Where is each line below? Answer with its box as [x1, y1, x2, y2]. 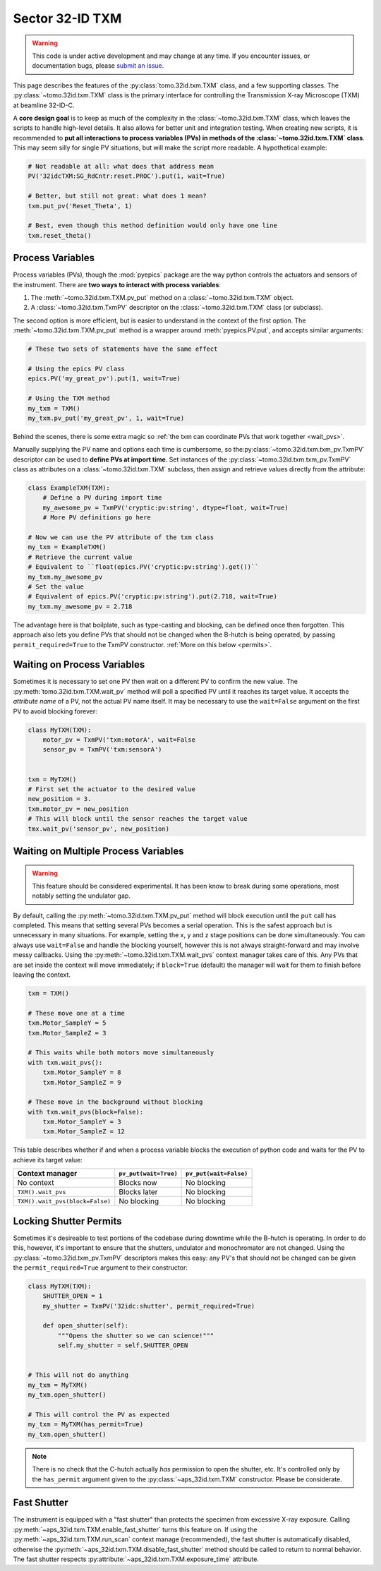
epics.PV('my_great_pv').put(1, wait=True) [28, 375, 181, 383]
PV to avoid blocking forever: [13, 706, 98, 716]
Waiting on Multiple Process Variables [13, 845, 184, 857]
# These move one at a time [28, 1009, 125, 1017]
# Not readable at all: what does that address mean [28, 162, 214, 171]
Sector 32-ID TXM [13, 11, 122, 26]
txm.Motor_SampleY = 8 [42, 1069, 121, 1076]
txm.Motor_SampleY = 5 [28, 1019, 107, 1027]
